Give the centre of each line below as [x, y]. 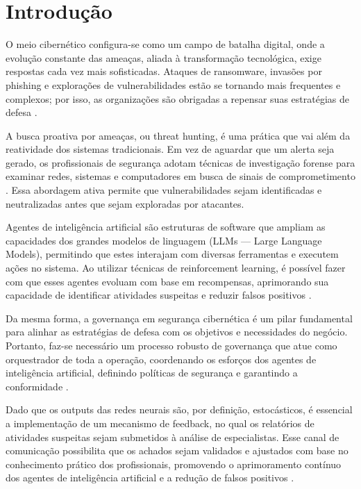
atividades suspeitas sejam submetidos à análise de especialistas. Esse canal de [173, 437]
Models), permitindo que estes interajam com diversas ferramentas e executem [172, 254]
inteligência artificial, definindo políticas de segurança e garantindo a [152, 373]
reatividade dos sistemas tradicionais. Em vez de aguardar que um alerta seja [170, 149]
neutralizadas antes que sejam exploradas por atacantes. [125, 203]
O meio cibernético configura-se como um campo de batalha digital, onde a [165, 44]
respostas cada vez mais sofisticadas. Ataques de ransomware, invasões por [164, 71]
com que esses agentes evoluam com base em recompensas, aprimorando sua [167, 281]
